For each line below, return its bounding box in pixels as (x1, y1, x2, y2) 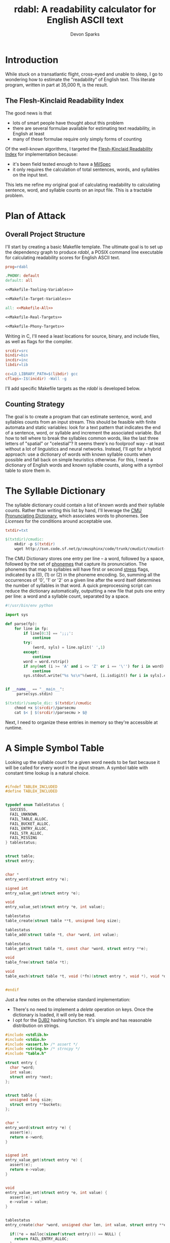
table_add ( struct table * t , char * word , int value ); (5, 932, 119, 937)
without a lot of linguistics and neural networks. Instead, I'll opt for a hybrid (5, 446, 161, 452)
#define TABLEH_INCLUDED (5, 789, 58, 794)
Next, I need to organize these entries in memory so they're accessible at (5, 719, 158, 725)
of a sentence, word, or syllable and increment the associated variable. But (5, 429, 161, 435)
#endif (5, 987, 19, 992)
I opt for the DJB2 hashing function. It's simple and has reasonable (12, 1017, 152, 1023)
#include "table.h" (5, 1051, 47, 1056)
